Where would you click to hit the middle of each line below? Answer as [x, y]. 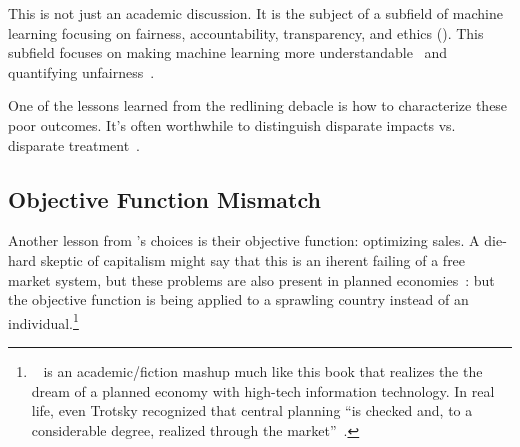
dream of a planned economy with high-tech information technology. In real [263, 390]
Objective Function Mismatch [164, 198]
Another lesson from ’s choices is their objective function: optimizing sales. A [244, 240]
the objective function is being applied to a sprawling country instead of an [238, 299]
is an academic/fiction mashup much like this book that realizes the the [263, 370]
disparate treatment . [74, 144]
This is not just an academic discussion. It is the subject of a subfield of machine [255, 13]
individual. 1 [43, 321]
